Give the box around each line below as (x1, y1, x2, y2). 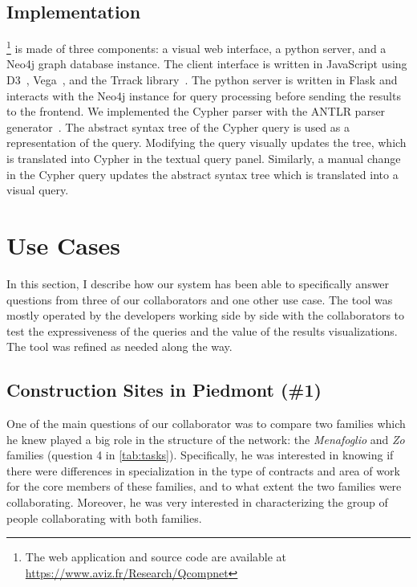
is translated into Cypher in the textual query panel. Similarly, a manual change (6, 150, 401, 167)
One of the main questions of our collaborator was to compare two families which (6, 415, 406, 432)
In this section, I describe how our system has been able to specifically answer (6, 275, 390, 291)
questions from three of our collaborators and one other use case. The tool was (6, 291, 393, 308)
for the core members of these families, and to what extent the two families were (6, 478, 402, 495)
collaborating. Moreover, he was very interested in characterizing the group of (6, 494, 388, 511)
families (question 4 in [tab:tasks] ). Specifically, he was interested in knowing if (6, 446, 394, 463)
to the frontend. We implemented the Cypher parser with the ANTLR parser (6, 103, 386, 120)
